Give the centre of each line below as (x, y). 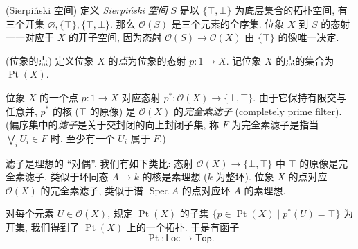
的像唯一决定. (308, 37)
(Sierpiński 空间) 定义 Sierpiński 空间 (87, 10)
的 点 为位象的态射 (147, 60)
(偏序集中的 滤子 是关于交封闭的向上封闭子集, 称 (113, 124)
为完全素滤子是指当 (275, 124)
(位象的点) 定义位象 (50, 60)
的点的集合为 (305, 60)
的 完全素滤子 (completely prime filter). (258, 111)
